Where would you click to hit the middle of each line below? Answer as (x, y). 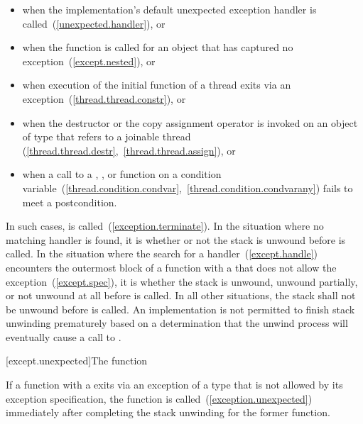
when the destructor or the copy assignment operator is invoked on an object (190, 122)
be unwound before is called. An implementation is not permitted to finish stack (180, 309)
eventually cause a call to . (64, 336)
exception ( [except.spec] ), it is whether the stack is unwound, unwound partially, (182, 281)
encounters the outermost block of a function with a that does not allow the (171, 267)
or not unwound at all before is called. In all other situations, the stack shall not (181, 295)
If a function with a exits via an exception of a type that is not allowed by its (174, 385)
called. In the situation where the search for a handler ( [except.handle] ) (162, 253)
